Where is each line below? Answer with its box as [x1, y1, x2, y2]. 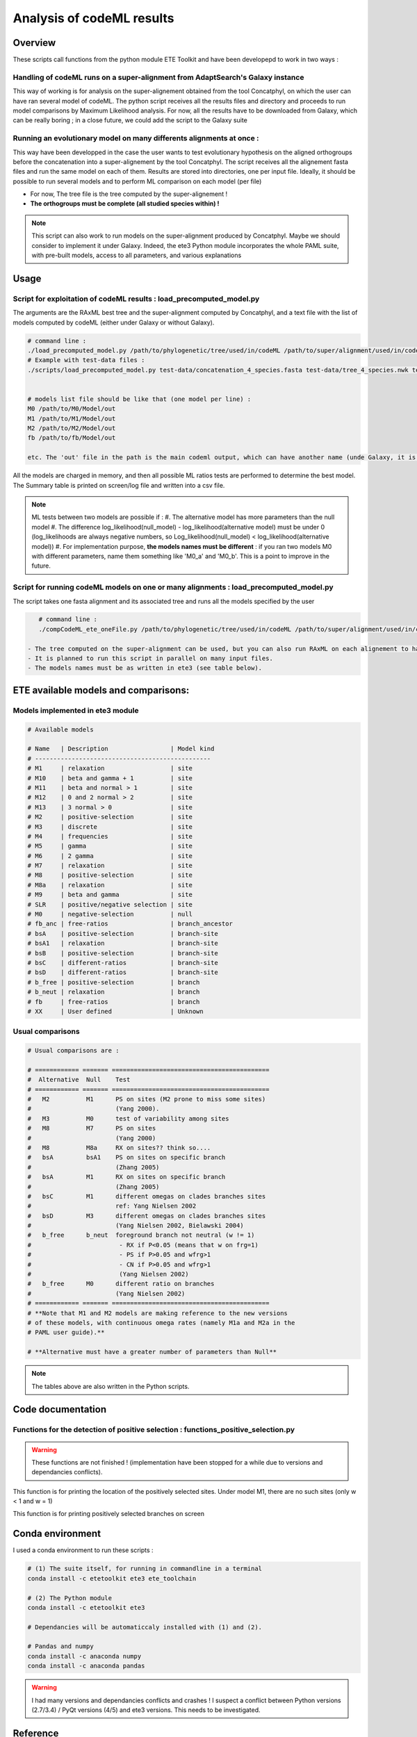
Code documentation [13, 1403, 107, 1415]
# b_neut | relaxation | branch [27, 988, 200, 996]
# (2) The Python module [27, 1594, 113, 1602]
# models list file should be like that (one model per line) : [27, 395, 252, 403]
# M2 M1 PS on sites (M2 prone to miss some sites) [27, 1095, 266, 1103]
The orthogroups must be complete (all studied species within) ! [30, 199, 220, 208]
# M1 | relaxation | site [27, 764, 193, 773]
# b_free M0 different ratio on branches [27, 1280, 215, 1288]
